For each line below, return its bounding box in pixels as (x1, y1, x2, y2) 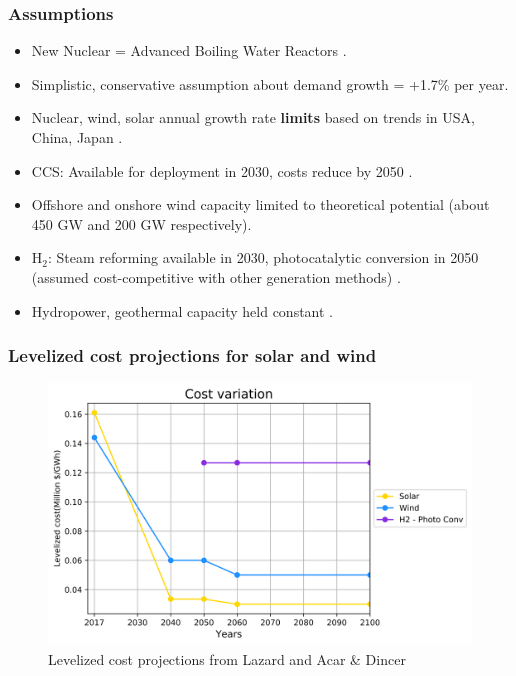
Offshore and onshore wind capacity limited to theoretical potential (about (31, 194, 490, 215)
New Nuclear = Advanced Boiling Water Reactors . (31, 40, 347, 61)
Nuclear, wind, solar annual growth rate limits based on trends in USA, (31, 107, 475, 128)
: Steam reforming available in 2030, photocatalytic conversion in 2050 (47, 247, 479, 268)
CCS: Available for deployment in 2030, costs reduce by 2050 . (31, 160, 413, 181)
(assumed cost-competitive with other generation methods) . (31, 266, 401, 287)
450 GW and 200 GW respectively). (31, 213, 252, 234)
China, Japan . (31, 127, 123, 147)
